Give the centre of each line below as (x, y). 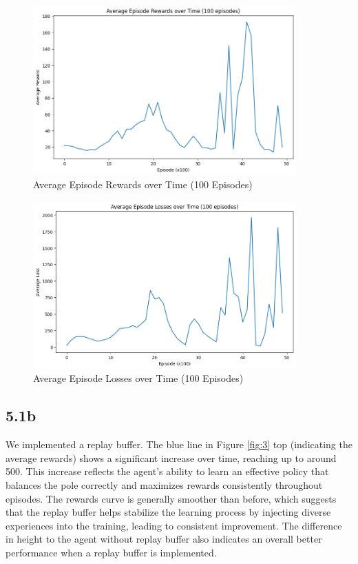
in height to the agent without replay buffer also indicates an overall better (164, 539)
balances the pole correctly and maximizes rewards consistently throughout (164, 484)
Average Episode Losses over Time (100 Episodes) (138, 378)
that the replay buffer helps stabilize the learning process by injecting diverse (168, 512)
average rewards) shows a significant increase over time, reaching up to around (171, 457)
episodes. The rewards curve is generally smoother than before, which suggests (171, 498)
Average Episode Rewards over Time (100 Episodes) (143, 184)
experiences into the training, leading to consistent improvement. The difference (174, 525)
